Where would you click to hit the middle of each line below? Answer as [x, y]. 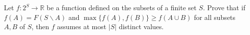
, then [40, 26]
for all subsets [215, 17]
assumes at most [82, 26]
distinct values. [141, 26]
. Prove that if [224, 7]
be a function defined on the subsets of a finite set [122, 7]
